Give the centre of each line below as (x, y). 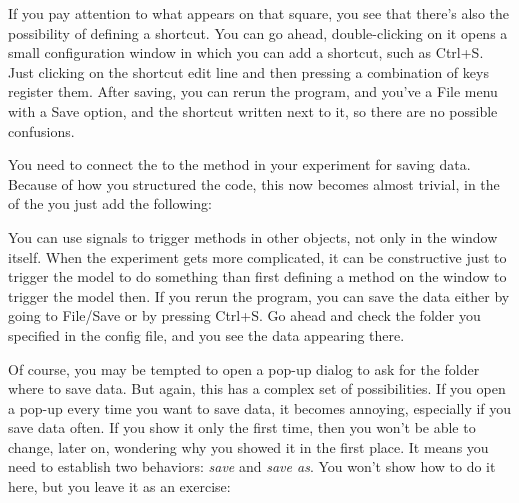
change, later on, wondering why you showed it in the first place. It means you (248, 446)
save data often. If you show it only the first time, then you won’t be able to (242, 427)
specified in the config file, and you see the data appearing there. (206, 334)
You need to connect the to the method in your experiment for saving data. (239, 164)
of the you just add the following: (110, 203)
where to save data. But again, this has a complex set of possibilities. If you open (257, 388)
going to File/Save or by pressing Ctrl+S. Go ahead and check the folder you (244, 315)
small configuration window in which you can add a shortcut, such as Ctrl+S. (246, 52)
